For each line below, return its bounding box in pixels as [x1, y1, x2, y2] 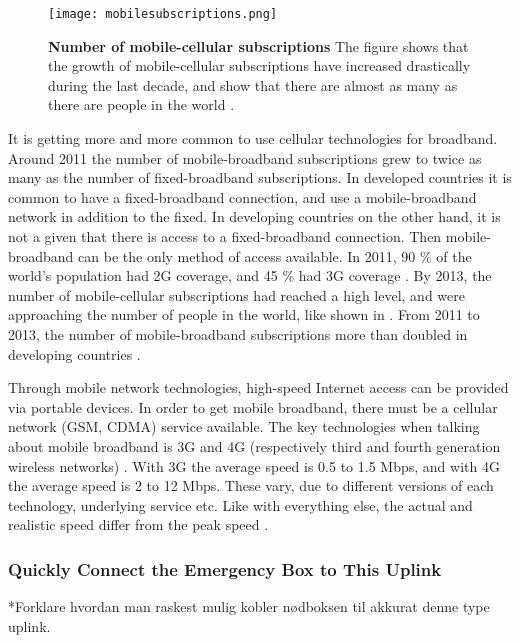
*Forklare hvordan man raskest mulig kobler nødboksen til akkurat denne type [8, 596, 490, 617]
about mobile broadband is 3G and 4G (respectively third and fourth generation [8, 435, 501, 456]
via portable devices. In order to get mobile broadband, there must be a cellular [8, 396, 498, 417]
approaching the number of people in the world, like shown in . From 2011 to [8, 304, 480, 325]
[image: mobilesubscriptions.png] [48, 7, 278, 21]
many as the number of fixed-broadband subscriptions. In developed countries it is [8, 167, 512, 188]
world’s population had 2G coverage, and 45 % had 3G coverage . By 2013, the [8, 265, 492, 286]
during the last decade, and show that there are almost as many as [48, 74, 458, 95]
